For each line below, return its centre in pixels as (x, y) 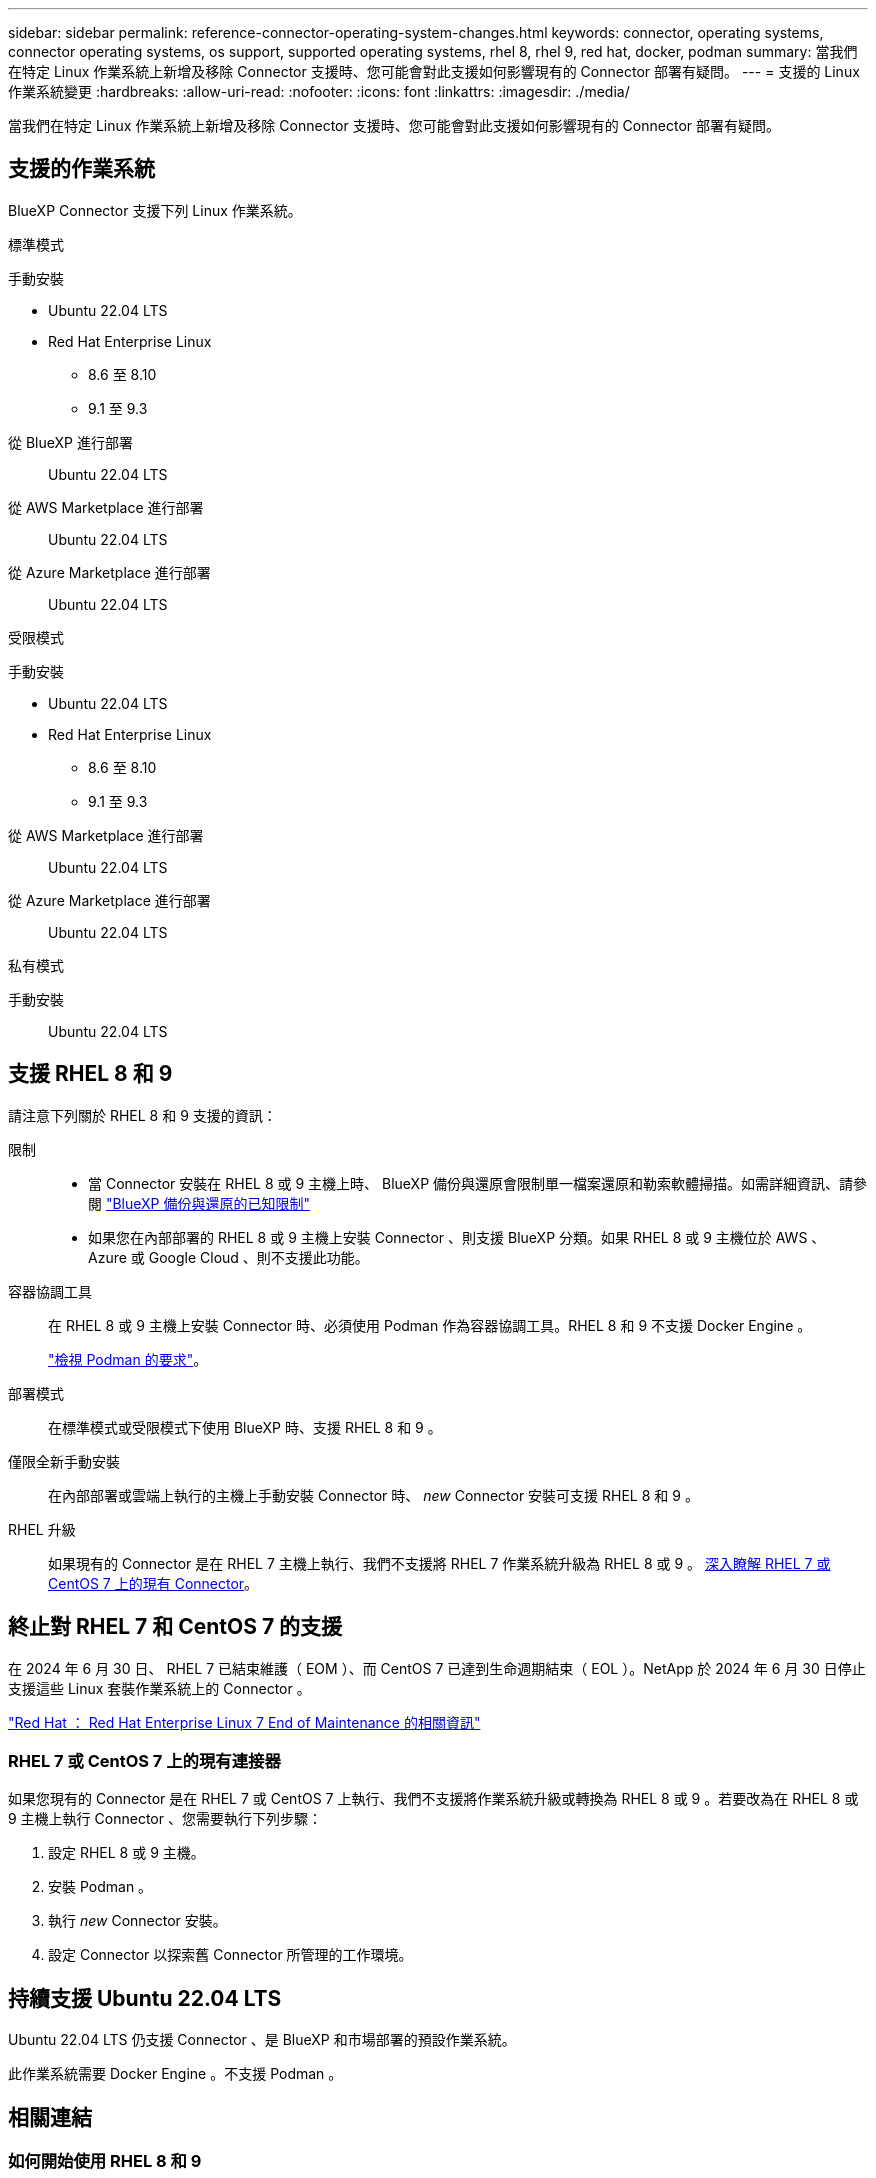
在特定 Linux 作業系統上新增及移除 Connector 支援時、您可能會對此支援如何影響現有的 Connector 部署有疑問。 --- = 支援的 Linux (434, 71)
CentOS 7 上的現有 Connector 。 (153, 1583)
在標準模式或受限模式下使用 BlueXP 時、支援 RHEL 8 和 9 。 (245, 1427)
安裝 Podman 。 (100, 1887)
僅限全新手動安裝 (64, 1461)
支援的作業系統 (81, 169)
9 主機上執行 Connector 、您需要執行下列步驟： (165, 1819)
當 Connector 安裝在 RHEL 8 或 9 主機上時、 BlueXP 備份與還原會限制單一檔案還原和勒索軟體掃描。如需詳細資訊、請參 (478, 1183)
